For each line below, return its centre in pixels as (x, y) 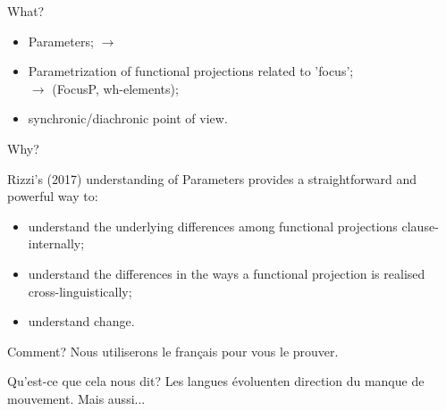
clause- (420, 226)
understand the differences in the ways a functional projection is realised (227, 273)
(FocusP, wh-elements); (115, 88)
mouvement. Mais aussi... (76, 398)
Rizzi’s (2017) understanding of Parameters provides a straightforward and (212, 178)
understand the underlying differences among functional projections (213, 226)
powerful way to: (53, 196)
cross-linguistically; (80, 291)
